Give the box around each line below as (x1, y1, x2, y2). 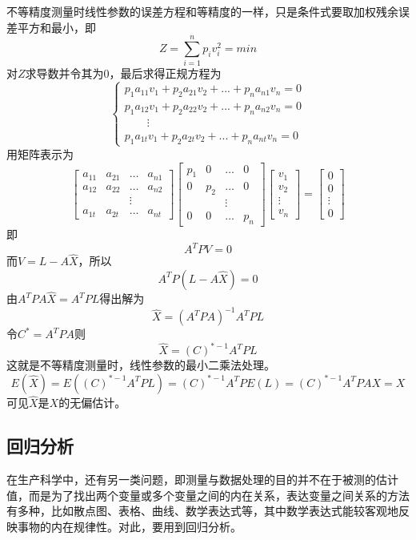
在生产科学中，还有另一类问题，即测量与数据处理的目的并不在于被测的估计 (6, 470, 398, 487)
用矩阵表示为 (6, 145, 74, 162)
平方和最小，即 (17, 18, 96, 35)
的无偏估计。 (58, 394, 126, 411)
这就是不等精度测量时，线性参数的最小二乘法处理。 (6, 357, 275, 373)
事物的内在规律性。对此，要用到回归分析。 (17, 518, 242, 534)
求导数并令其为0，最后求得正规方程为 (25, 65, 222, 82)
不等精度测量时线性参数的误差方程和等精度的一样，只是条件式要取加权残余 (6, 3, 398, 19)
